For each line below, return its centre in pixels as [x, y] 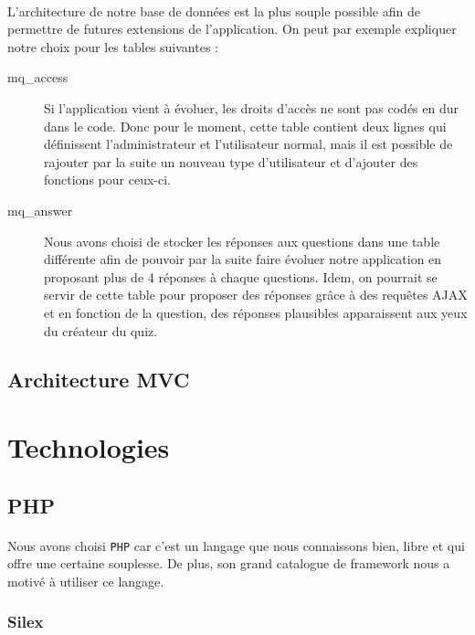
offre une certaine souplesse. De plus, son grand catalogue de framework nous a [229, 563]
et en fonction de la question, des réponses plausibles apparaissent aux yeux [256, 312]
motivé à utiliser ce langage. [86, 581]
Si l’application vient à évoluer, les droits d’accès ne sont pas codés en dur [252, 107]
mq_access [38, 77]
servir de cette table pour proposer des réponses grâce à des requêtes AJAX [256, 295]
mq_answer [40, 210]
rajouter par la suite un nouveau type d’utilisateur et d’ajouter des [231, 161]
